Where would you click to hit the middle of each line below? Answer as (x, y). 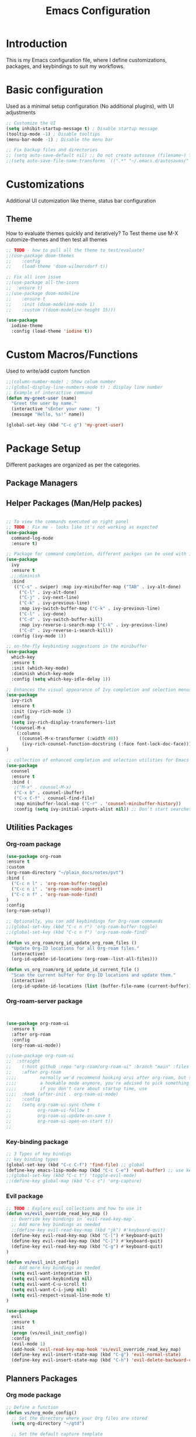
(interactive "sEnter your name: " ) (56, 409)
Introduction (37, 44)
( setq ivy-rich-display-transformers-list (64, 722)
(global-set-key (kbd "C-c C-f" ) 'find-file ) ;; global (75, 1164)
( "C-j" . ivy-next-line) (49, 598)
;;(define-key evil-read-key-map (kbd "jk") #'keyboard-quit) (88, 1230)
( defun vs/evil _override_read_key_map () (57, 1214)
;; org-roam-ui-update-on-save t (58, 1116)
